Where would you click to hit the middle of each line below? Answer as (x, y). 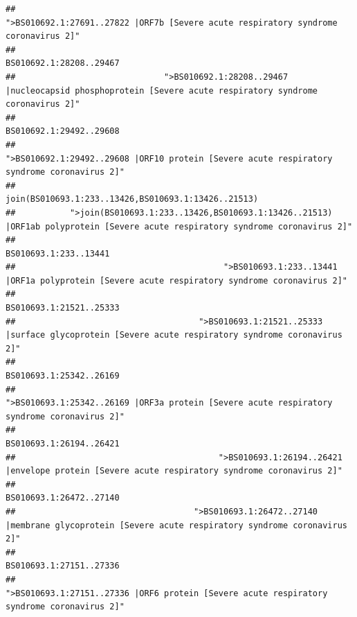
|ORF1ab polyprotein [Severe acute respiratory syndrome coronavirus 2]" (179, 226)
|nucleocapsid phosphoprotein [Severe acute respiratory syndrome (162, 90)
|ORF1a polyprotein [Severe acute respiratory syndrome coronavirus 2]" (176, 280)
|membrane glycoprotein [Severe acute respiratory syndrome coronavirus (176, 525)
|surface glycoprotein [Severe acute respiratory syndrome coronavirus (174, 335)
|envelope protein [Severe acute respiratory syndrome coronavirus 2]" (174, 471)
